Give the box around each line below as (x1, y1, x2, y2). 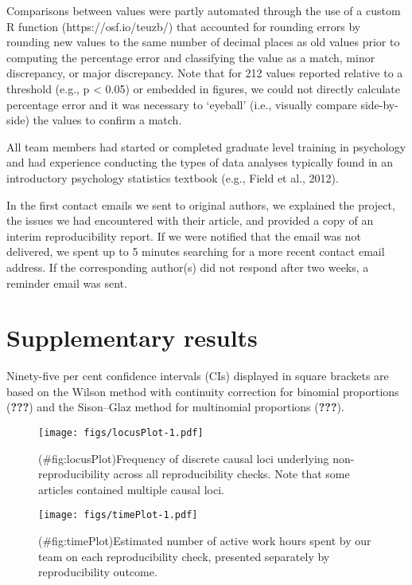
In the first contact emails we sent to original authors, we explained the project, (6, 196, 395, 213)
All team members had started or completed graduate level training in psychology (6, 138, 406, 155)
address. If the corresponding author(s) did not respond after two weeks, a (6, 258, 369, 275)
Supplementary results (6, 321, 258, 354)
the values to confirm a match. (33, 112, 182, 128)
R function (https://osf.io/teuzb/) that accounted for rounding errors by (6, 18, 361, 34)
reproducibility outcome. (38, 563, 157, 580)
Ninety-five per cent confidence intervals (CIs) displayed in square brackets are (6, 367, 389, 384)
